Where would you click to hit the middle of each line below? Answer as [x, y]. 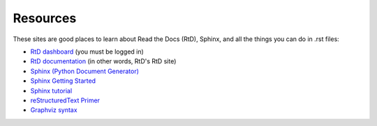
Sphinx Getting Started [63, 81]
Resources [45, 18]
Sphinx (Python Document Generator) [85, 71]
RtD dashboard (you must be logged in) [87, 52]
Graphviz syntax [54, 110]
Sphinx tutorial [51, 90]
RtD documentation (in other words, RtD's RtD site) [103, 61]
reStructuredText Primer [65, 100]
